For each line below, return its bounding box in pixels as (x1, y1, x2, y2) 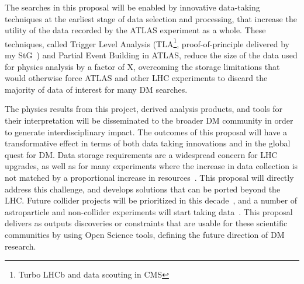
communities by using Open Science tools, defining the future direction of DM (5, 228, 285, 240)
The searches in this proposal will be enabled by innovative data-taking (5, 1, 260, 13)
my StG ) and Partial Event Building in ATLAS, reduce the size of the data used (5, 49, 298, 61)
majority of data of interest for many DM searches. (5, 83, 188, 95)
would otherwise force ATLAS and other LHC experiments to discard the (5, 72, 268, 84)
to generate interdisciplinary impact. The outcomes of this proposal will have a (5, 125, 288, 138)
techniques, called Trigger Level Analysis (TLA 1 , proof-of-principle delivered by (5, 36, 289, 50)
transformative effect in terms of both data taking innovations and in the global (5, 137, 291, 149)
